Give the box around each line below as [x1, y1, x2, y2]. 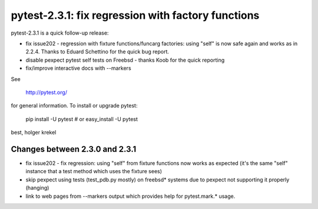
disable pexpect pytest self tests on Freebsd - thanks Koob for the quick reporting [25, 56, 225, 63]
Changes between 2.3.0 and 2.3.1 [11, 144, 137, 154]
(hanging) [25, 184, 49, 191]
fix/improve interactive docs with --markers [25, 65, 132, 72]
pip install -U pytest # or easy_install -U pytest [25, 115, 138, 123]
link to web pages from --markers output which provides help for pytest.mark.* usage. [25, 193, 236, 200]
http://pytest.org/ [25, 89, 68, 96]
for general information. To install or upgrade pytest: [11, 102, 138, 109]
